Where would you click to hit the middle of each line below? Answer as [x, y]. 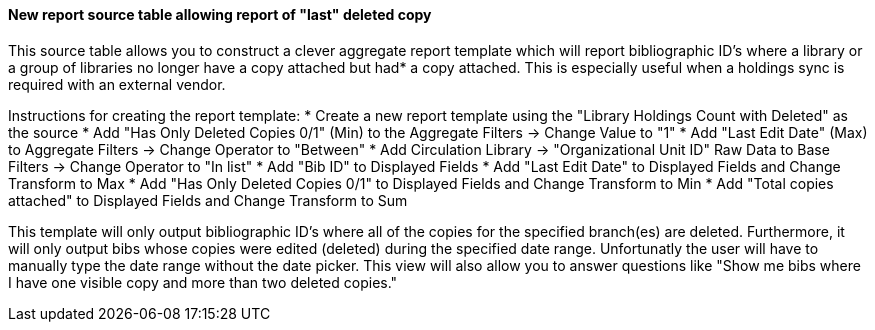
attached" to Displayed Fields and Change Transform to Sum [208, 200]
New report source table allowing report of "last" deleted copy [220, 14]
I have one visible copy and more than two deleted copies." [203, 282]
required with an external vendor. [117, 84]
